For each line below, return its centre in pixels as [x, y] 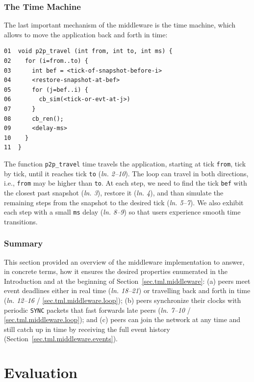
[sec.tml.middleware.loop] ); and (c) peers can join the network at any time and [122, 319]
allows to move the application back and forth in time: [86, 34]
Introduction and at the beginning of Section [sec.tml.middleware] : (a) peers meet [127, 281]
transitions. [21, 221]
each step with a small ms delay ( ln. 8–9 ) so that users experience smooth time [122, 212]
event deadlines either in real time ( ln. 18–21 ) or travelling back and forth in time [127, 290]
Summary [24, 243]
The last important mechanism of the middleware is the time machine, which [120, 25]
